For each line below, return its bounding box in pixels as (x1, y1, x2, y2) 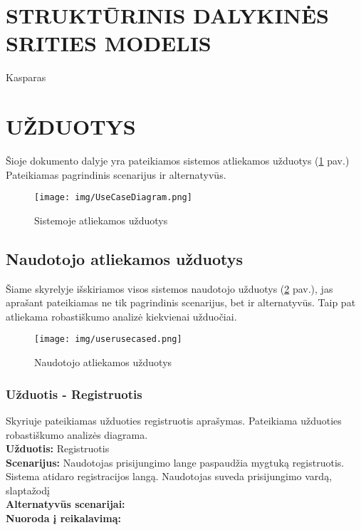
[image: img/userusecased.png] (34, 334, 182, 345)
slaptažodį (6, 482, 50, 497)
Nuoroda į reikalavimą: (6, 511, 122, 526)
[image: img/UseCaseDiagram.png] (34, 192, 192, 203)
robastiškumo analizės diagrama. (6, 427, 148, 442)
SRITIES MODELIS (6, 28, 211, 58)
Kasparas (6, 70, 46, 85)
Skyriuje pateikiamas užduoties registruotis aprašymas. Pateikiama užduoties (6, 412, 342, 427)
